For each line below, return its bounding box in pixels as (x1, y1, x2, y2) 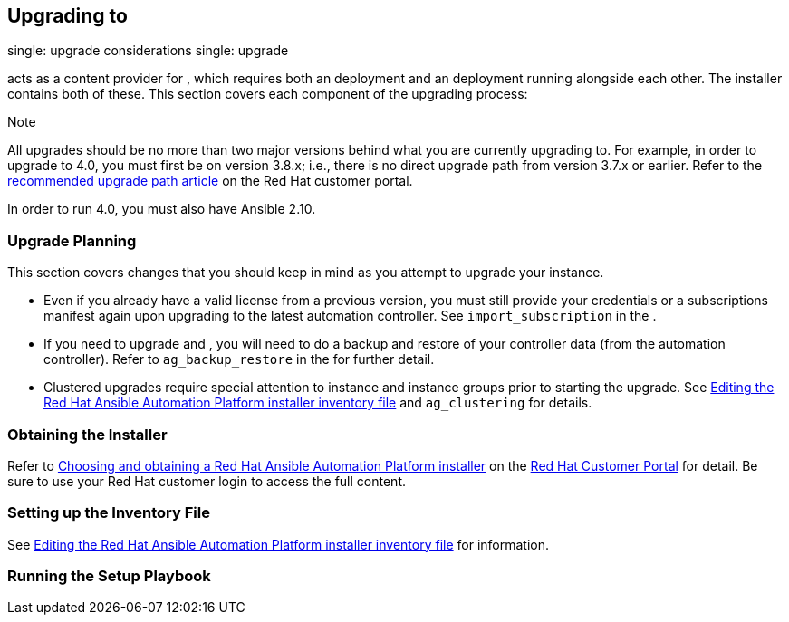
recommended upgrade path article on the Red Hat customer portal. (7, 173, 413, 189)
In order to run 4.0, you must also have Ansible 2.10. (7, 201, 316, 217)
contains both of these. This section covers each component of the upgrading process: (7, 86, 528, 102)
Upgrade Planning (7, 231, 137, 250)
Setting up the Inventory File (7, 503, 210, 522)
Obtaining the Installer (7, 425, 168, 444)
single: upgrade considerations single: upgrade (7, 43, 289, 59)
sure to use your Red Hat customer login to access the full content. (7, 473, 406, 489)
